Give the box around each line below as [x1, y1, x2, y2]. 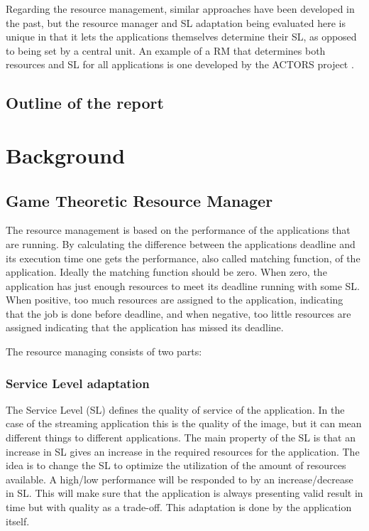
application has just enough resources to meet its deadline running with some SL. [6, 278, 360, 293]
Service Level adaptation [6, 374, 150, 392]
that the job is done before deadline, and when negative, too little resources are [6, 306, 351, 321]
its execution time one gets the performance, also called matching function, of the [6, 250, 360, 265]
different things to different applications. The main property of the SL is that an [6, 430, 356, 445]
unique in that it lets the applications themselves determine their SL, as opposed [6, 29, 357, 44]
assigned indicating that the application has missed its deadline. [6, 320, 284, 335]
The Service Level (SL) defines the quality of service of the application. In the [6, 402, 345, 417]
